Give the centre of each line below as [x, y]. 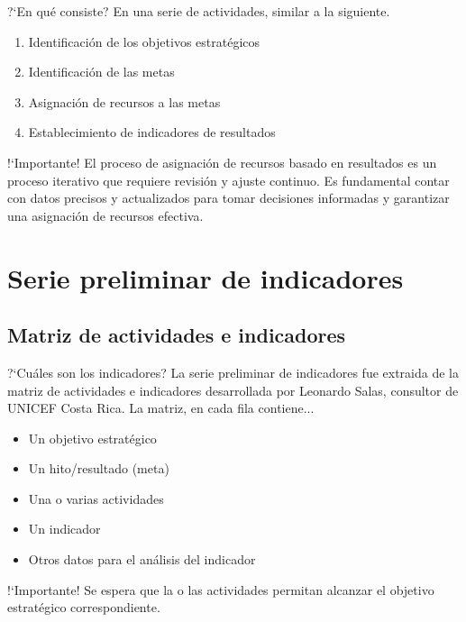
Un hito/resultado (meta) [99, 468]
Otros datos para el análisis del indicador [142, 559]
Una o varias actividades [96, 498]
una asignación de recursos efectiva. [105, 215]
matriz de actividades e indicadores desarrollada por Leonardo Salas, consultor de [233, 390]
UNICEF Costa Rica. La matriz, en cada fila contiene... [161, 408]
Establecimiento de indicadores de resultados [152, 132]
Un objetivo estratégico [92, 438]
